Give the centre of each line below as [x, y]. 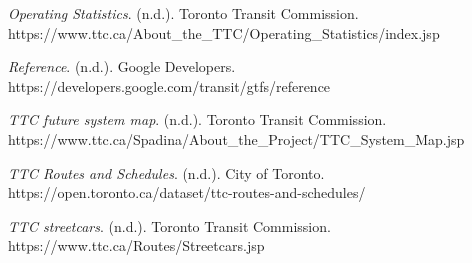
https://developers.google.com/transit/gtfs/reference [169, 85]
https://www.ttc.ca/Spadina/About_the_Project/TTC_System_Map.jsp [236, 138]
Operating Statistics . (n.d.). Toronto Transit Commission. [183, 13]
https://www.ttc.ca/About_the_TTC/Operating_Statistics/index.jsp [224, 32]
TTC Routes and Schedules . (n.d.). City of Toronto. [166, 172]
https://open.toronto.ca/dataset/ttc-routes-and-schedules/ [187, 192]
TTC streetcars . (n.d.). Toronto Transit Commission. [169, 225]
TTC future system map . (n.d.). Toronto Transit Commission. [197, 119]
